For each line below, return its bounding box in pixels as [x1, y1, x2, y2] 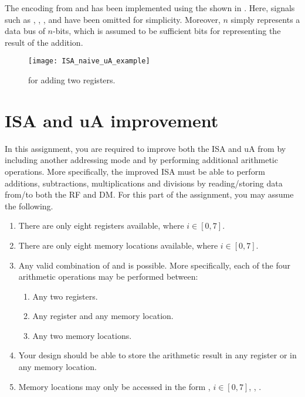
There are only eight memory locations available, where [18, 239, 218, 251]
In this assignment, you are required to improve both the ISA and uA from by [5, 142, 286, 154]
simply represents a [231, 13, 300, 25]
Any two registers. [32, 290, 98, 302]
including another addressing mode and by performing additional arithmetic [5, 154, 278, 166]
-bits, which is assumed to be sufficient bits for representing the [53, 25, 281, 37]
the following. [5, 199, 53, 212]
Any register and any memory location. [32, 310, 174, 322]
